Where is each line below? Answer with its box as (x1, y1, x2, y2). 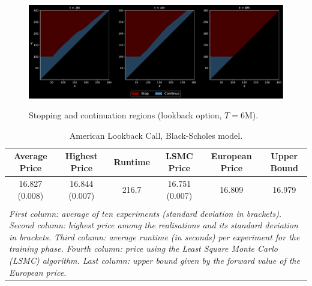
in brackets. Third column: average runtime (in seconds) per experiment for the (9, 230, 300, 243)
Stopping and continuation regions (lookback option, (29, 109, 222, 121)
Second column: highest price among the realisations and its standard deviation (9, 219, 298, 231)
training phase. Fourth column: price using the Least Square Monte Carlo (9, 242, 278, 255)
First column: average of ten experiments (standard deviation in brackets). (9, 207, 282, 219)
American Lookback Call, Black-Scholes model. (69, 129, 243, 141)
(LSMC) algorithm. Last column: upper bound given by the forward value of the (9, 254, 300, 266)
